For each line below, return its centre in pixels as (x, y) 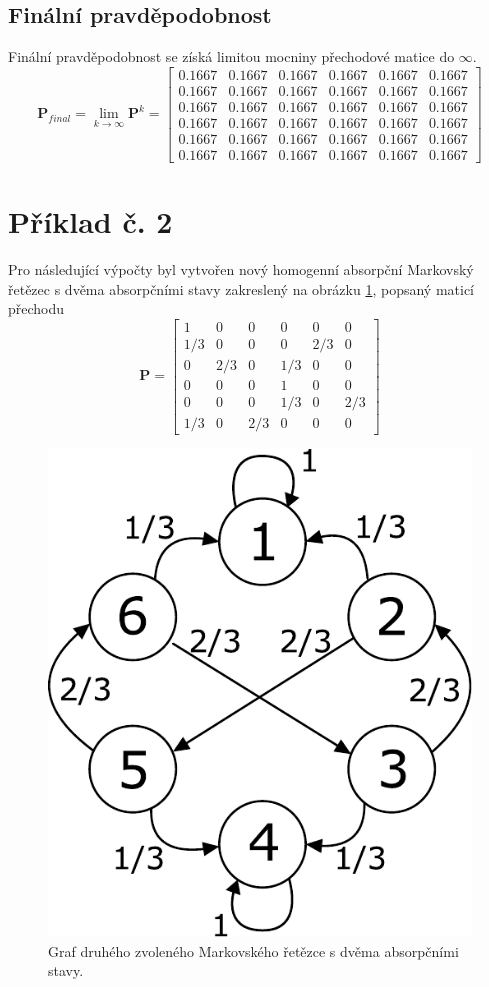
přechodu (36, 308)
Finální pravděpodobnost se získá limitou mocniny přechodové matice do (231, 56)
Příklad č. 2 (90, 221)
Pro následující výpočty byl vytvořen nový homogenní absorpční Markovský (241, 269)
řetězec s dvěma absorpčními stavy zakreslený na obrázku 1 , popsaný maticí (241, 288)
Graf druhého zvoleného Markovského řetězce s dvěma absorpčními (253, 950)
